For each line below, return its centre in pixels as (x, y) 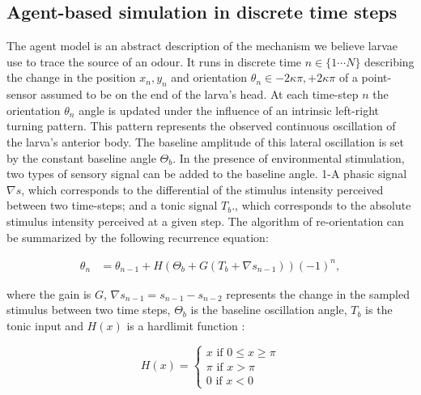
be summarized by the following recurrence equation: (138, 237)
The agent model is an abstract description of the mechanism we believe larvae (202, 46)
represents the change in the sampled (318, 293)
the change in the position (71, 77)
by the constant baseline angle (81, 157)
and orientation (209, 77)
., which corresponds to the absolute (321, 205)
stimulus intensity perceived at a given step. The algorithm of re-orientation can (205, 221)
